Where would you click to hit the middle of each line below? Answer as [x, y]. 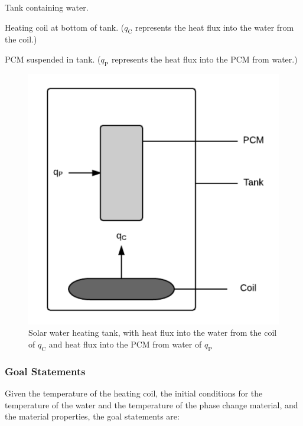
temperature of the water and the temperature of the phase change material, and [151, 404]
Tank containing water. [47, 7]
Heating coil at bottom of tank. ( [65, 27]
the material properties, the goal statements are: [92, 416]
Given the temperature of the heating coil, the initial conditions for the [134, 393]
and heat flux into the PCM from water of [125, 344]
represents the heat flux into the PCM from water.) [204, 59]
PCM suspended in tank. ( [53, 59]
